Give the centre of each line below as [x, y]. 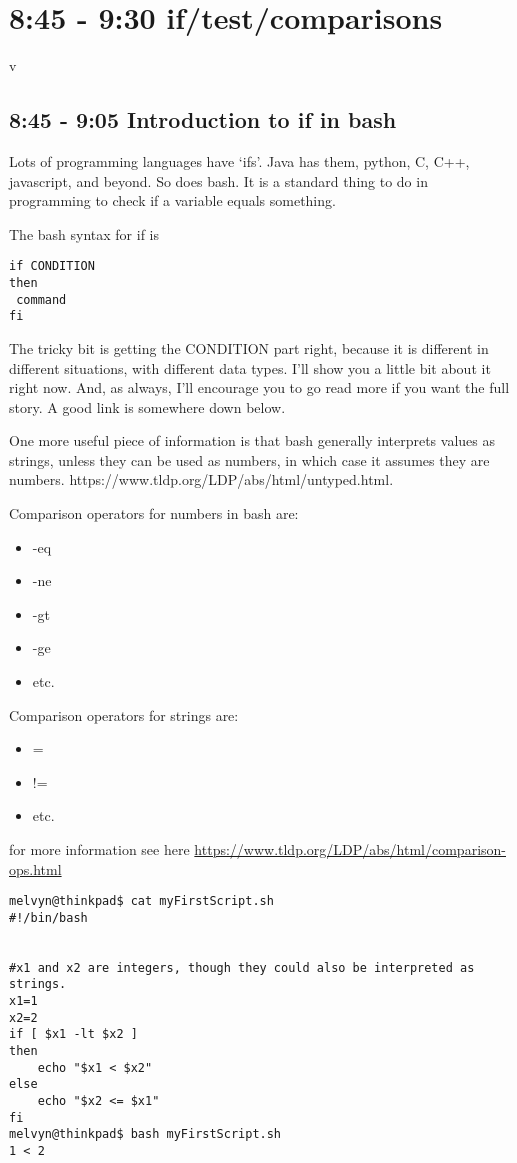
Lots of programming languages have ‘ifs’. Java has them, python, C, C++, [239, 160]
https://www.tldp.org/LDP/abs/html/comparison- [350, 849]
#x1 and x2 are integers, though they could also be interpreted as [242, 967]
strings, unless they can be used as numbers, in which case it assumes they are [249, 459]
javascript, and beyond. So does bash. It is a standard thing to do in [218, 180]
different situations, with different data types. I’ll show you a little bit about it [250, 367]
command [41, 299]
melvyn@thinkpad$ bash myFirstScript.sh [145, 1134]
